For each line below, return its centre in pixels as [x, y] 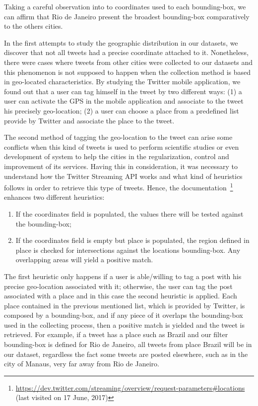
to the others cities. [33, 26]
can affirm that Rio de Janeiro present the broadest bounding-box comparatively [127, 16]
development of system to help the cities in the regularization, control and [117, 156]
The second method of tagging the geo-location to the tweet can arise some [118, 137]
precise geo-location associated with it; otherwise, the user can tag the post [118, 286]
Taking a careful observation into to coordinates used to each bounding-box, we [125, 6]
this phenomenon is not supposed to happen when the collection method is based [128, 72]
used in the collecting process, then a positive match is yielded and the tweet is [125, 324]
